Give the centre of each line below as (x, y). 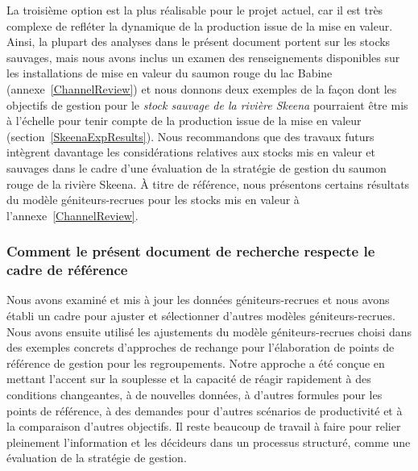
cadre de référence (67, 270)
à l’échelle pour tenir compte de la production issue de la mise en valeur (184, 121)
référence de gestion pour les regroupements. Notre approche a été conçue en (196, 363)
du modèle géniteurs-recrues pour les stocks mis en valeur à (153, 200)
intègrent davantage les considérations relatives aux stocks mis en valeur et (191, 152)
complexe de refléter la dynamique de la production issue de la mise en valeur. (200, 25)
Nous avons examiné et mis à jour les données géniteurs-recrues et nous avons (198, 300)
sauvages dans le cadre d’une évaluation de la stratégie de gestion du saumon (197, 167)
